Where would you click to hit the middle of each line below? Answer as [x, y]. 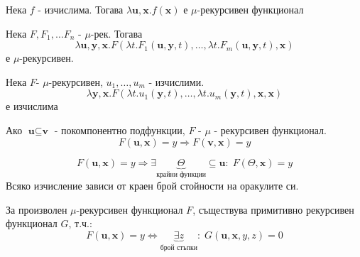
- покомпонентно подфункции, [120, 130]
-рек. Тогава [116, 33]
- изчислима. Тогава [81, 9]
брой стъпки [179, 247]
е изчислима [32, 106]
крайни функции [181, 175]
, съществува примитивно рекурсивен [273, 209]
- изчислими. [176, 81]
